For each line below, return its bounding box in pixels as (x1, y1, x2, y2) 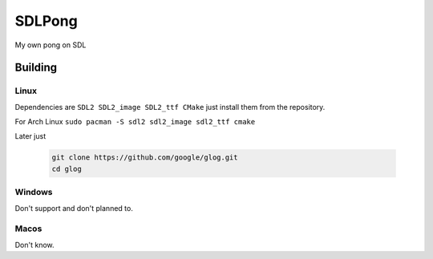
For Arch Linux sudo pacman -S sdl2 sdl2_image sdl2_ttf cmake (14, 117, 256, 127)
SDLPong (14, 12, 78, 30)
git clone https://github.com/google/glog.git (51, 153, 238, 162)
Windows (14, 187, 53, 198)
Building (14, 61, 58, 75)
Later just (14, 132, 47, 141)
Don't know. (14, 240, 55, 249)
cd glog (51, 164, 82, 173)
